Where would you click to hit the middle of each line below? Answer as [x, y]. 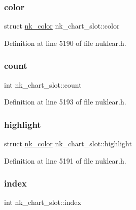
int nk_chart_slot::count [43, 84]
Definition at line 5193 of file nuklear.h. [65, 102]
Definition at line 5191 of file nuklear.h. [65, 160]
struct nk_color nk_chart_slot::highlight [68, 143]
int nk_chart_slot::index [43, 202]
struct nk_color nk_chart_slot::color [62, 26]
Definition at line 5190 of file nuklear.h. [65, 43]
